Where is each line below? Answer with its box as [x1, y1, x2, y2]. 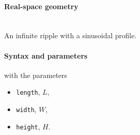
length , [16, 87, 40, 97]
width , [16, 104, 37, 115]
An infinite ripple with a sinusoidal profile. [4, 30, 137, 41]
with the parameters [4, 69, 67, 80]
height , [16, 121, 40, 131]
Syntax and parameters [4, 50, 88, 61]
